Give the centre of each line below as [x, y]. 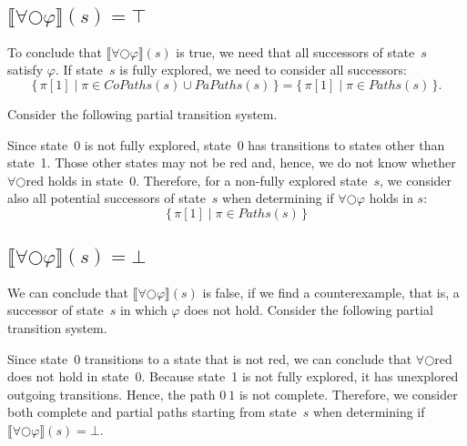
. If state [79, 70]
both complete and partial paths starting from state [152, 412]
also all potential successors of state [107, 198]
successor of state [56, 310]
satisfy [25, 70]
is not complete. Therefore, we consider [348, 394]
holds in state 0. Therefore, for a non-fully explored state [208, 180]
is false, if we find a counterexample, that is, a [331, 292]
